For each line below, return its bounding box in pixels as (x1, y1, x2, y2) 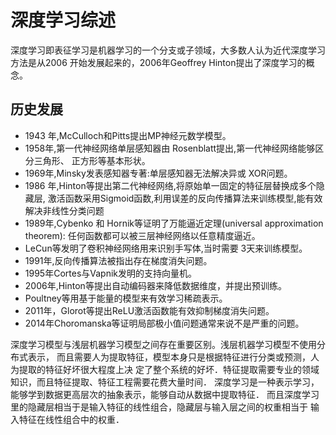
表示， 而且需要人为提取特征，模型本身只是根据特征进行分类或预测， (27, 351, 311, 363)
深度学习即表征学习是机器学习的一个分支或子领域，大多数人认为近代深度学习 (10, 44, 326, 56)
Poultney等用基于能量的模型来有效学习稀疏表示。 (24, 292, 228, 304)
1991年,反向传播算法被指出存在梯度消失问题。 (24, 254, 213, 266)
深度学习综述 (10, 9, 117, 32)
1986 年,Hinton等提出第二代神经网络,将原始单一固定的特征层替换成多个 (24, 179, 317, 191)
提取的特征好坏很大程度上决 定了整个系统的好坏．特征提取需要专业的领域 (18, 363, 320, 375)
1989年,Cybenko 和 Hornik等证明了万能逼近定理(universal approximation (24, 217, 324, 229)
